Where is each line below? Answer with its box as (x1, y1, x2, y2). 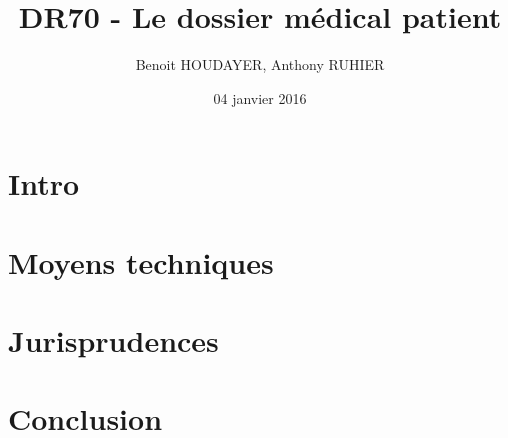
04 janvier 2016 (213, 87, 307, 108)
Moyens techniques (8, 241, 274, 282)
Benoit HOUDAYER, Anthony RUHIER (135, 54, 385, 75)
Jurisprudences (8, 320, 219, 361)
